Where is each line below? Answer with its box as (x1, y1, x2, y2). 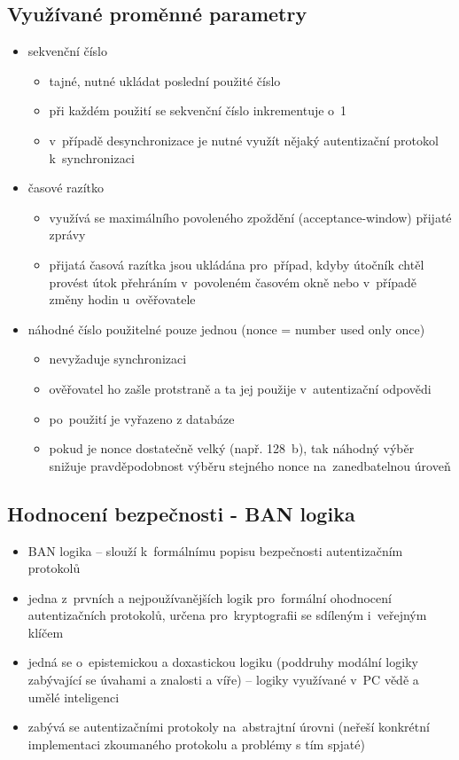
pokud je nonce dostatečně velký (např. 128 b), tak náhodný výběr (49, 439, 415, 458)
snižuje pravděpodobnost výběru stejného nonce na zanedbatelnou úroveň (49, 456, 451, 474)
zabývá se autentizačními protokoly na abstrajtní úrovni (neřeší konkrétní (27, 717, 430, 736)
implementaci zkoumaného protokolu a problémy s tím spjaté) (27, 734, 365, 753)
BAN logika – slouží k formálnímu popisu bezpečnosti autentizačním (27, 541, 403, 560)
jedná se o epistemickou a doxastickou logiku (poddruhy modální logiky (27, 653, 418, 671)
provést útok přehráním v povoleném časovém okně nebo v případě (49, 272, 417, 291)
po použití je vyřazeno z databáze (49, 409, 235, 427)
